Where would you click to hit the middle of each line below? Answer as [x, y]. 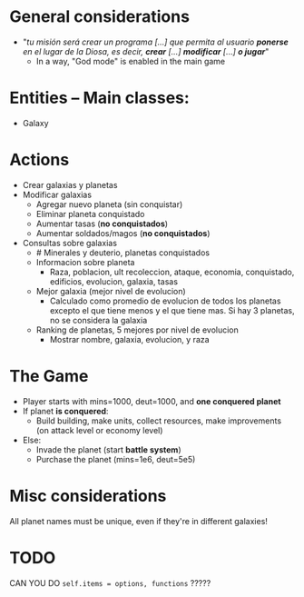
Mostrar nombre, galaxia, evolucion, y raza [130, 339]
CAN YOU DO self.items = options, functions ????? [110, 582]
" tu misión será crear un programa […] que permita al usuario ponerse [155, 42]
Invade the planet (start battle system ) [108, 449]
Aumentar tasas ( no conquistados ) [102, 224]
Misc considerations [88, 496]
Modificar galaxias [57, 194]
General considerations [100, 17]
